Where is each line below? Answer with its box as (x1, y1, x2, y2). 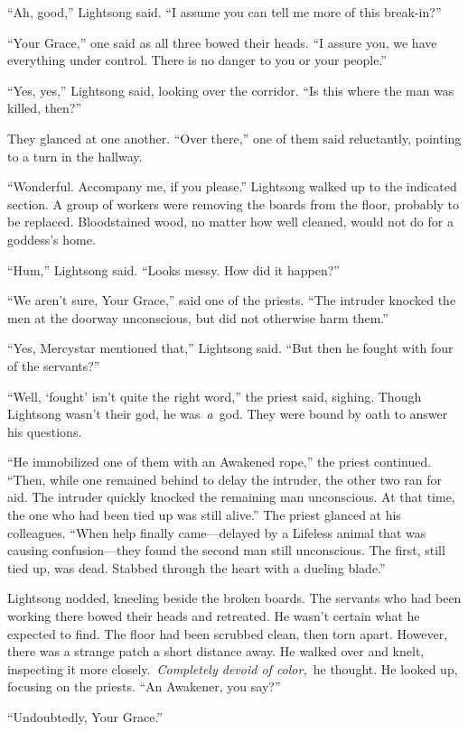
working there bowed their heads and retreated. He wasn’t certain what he (7, 607, 420, 625)
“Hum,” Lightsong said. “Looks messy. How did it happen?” (7, 260, 340, 279)
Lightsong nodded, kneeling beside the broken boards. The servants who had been (7, 588, 462, 607)
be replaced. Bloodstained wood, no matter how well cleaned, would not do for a (7, 212, 454, 231)
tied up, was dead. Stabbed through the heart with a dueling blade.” (7, 558, 386, 577)
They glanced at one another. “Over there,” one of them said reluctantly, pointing (7, 128, 462, 147)
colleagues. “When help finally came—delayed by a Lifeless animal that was (7, 523, 426, 542)
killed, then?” (7, 98, 82, 117)
